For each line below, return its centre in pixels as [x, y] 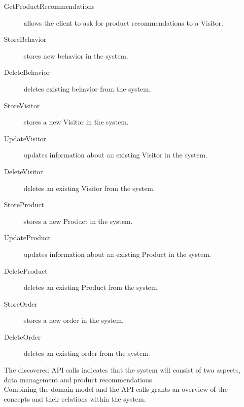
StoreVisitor [22, 105]
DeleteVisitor [24, 171]
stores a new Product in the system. [78, 221]
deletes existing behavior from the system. [87, 88]
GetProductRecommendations [49, 6]
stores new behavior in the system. [76, 55]
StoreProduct [24, 204]
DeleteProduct [26, 270]
